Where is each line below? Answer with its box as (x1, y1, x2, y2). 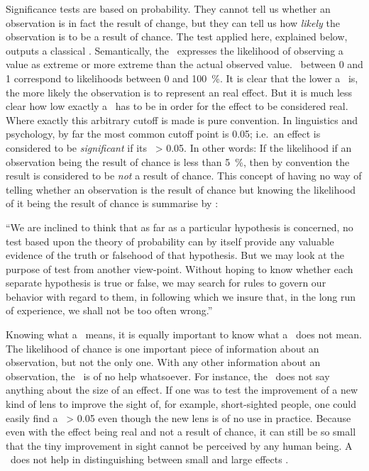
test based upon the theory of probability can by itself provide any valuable (6, 233, 334, 248)
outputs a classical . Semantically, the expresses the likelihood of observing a (6, 43, 343, 57)
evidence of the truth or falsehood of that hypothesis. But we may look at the (6, 248, 344, 262)
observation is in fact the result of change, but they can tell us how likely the (6, 15, 340, 30)
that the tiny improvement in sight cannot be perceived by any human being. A (6, 438, 353, 453)
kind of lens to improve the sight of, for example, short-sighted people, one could (6, 397, 356, 411)
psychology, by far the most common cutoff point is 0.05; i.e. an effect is (6, 126, 321, 141)
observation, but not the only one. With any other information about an (6, 355, 321, 370)
